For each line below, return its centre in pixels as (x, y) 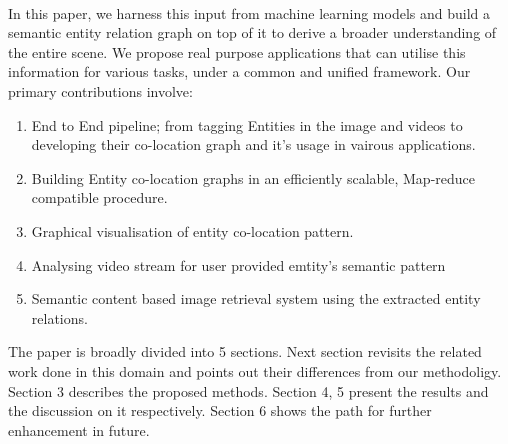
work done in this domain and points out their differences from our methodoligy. (255, 370)
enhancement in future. (79, 429)
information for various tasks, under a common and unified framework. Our (239, 71)
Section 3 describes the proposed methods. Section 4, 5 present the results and (248, 390)
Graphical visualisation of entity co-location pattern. (192, 230)
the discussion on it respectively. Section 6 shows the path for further (220, 410)
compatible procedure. (99, 197)
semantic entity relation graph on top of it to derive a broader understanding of (252, 32)
